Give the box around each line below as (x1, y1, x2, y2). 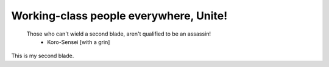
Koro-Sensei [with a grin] (47, 38, 110, 45)
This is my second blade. (11, 52, 74, 60)
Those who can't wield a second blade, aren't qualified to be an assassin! (26, 30, 211, 37)
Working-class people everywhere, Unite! (11, 9, 228, 22)
